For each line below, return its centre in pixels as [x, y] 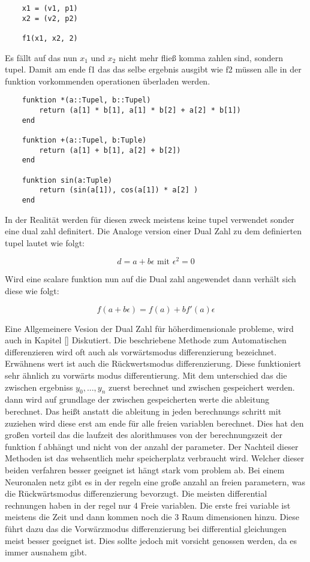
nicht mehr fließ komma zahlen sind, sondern [201, 57]
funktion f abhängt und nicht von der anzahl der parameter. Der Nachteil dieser [152, 446]
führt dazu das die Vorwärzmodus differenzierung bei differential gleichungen [146, 528]
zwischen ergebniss [39, 387]
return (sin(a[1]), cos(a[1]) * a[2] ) [119, 190]
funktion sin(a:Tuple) [67, 180]
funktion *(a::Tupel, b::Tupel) [86, 100]
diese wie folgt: [32, 291]
